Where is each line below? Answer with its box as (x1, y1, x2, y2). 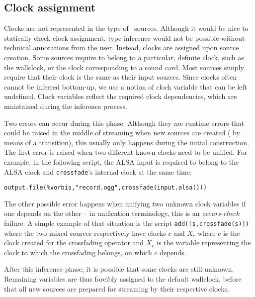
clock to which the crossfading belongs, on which (4, 247, 152, 257)
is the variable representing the (157, 237, 251, 248)
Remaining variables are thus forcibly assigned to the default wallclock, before (4, 274, 242, 284)
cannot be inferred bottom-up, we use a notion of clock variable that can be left (4, 81, 248, 92)
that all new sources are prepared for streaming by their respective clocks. (4, 283, 229, 294)
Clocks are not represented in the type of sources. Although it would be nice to (4, 23, 249, 33)
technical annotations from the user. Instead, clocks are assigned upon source (4, 42, 239, 53)
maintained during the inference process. (4, 100, 128, 111)
